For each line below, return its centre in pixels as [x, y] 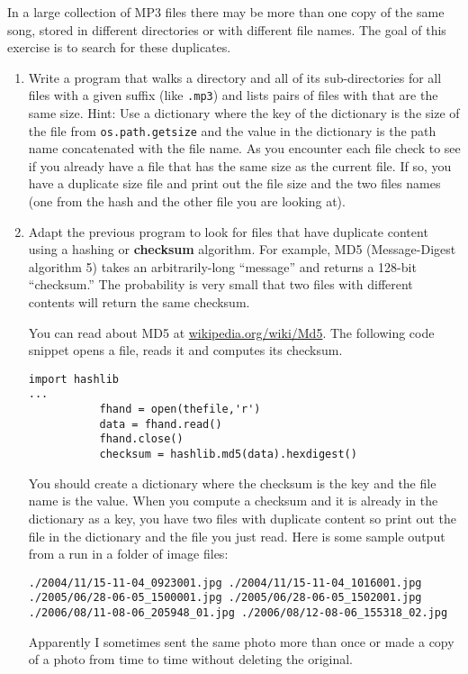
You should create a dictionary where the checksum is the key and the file [232, 483]
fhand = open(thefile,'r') [180, 410]
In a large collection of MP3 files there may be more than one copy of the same [226, 12]
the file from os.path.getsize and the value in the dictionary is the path [232, 130]
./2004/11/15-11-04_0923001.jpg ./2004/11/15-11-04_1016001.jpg [225, 583]
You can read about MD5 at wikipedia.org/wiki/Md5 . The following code [231, 332]
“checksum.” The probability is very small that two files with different [220, 284]
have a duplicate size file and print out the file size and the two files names [234, 183]
